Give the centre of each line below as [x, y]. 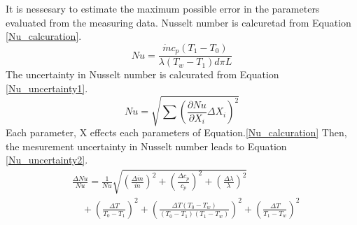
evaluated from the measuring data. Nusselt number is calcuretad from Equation [178, 22]
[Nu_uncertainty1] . [47, 88]
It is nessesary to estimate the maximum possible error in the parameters [163, 8]
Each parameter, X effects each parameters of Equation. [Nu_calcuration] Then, [176, 132]
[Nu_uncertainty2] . [47, 160]
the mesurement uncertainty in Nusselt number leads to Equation [146, 146]
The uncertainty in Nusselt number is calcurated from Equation [142, 74]
